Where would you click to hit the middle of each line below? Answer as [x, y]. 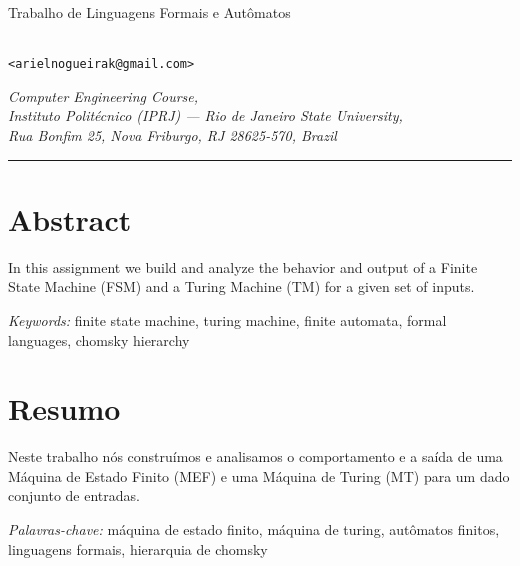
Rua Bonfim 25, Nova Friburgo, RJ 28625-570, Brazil [172, 135]
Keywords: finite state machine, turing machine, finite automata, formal [227, 319]
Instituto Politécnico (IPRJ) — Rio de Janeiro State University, [205, 115]
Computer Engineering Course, [103, 95]
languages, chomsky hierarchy [99, 339]
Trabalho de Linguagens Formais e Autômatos [149, 12]
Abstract [70, 218]
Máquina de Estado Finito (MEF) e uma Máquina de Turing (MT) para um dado [259, 475]
